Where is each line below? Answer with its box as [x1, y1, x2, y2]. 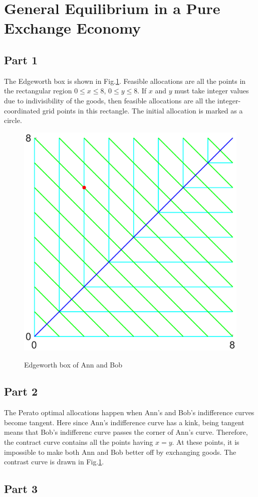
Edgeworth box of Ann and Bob [24, 359, 123, 369]
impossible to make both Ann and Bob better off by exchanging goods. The [4, 446, 236, 457]
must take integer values [174, 85, 249, 96]
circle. [4, 115, 22, 126]
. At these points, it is [172, 437, 239, 447]
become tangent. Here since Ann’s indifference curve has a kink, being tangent [4, 417, 244, 427]
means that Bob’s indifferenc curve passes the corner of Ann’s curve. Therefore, [4, 427, 248, 437]
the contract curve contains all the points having [4, 437, 153, 447]
